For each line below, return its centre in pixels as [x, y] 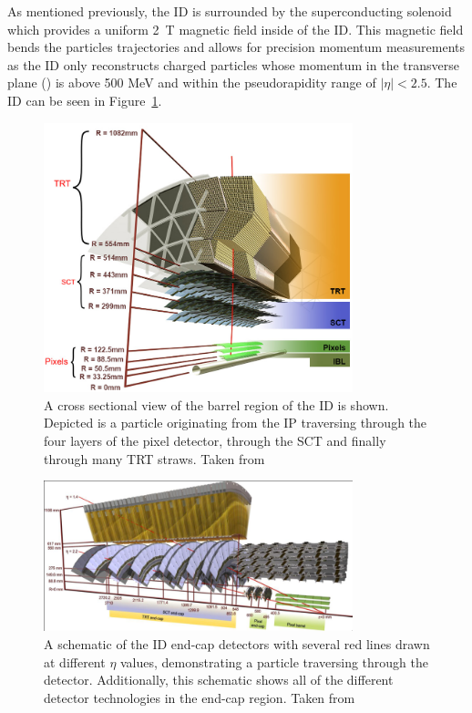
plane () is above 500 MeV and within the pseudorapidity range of [192, 83]
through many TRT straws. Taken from [154, 458]
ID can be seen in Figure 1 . [85, 100]
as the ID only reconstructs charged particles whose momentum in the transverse [233, 64]
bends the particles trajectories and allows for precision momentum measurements [236, 47]
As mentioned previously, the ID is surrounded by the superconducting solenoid [230, 11]
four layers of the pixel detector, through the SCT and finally [215, 441]
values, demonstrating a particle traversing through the [275, 661]
